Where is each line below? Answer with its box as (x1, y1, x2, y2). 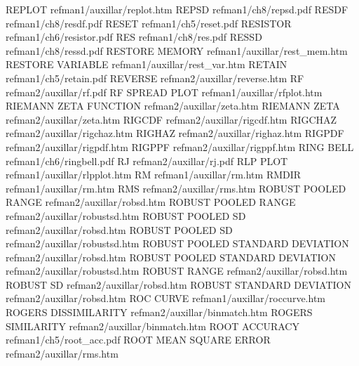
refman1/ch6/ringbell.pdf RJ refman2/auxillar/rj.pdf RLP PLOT (6, 153, 288, 168)
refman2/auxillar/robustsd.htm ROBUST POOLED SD (6, 208, 246, 223)
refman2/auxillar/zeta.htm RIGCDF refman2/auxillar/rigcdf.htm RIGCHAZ (6, 112, 337, 126)
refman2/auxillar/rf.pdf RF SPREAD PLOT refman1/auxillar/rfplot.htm (6, 84, 323, 99)
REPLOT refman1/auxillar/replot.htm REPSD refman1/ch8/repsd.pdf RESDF (6, 2, 348, 16)
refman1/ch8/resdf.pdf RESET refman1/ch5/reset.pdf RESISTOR (6, 15, 292, 30)
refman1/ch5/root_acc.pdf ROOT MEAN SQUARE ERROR (6, 332, 271, 347)
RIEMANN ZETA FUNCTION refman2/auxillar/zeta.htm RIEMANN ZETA (6, 98, 340, 113)
